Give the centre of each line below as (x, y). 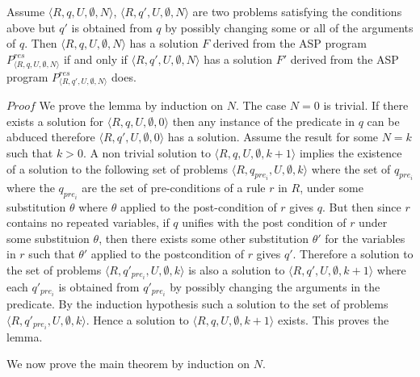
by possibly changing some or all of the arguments (289, 27)
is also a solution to (237, 269)
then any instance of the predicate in (263, 121)
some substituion (48, 238)
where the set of (351, 168)
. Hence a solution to (137, 319)
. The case (261, 105)
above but (31, 27)
